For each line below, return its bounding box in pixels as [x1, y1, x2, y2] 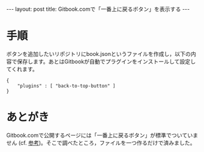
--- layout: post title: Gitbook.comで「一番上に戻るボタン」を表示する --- [6, 5, 190, 13]
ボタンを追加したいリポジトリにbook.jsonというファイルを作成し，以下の [6, 50, 191, 57]
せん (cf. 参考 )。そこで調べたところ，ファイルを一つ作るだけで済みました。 [6, 139, 196, 147]
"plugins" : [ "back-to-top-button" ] [17, 83, 116, 89]
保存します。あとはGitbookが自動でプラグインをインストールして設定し [16, 58, 196, 65]
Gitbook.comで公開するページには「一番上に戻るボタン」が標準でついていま [6, 131, 199, 139]
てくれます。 [6, 65, 38, 72]
